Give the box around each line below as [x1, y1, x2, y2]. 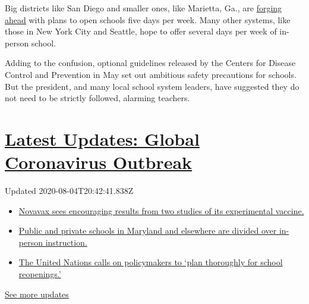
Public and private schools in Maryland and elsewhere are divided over [18, 224, 277, 237]
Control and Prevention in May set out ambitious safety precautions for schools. [5, 68, 297, 80]
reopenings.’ [18, 268, 61, 280]
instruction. [45, 236, 87, 248]
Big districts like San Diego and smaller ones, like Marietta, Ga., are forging [5, 2, 282, 14]
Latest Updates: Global [5, 126, 200, 151]
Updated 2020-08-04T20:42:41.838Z [5, 184, 134, 197]
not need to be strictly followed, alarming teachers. [5, 92, 190, 104]
